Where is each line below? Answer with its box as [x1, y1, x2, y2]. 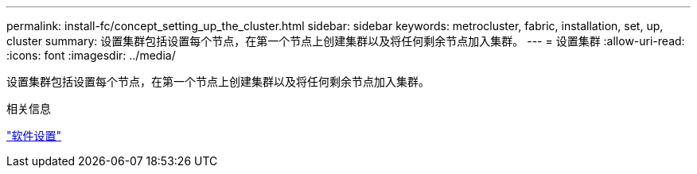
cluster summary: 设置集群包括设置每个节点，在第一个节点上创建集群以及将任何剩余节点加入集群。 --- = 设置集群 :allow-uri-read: [6, 34, 685, 48]
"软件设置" [6, 129, 62, 142]
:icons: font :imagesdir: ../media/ [6, 48, 176, 62]
